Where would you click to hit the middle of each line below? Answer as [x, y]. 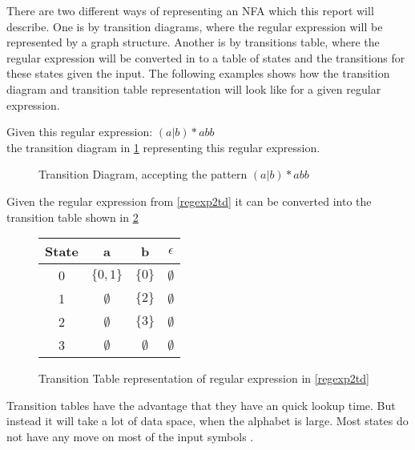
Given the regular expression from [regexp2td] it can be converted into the [189, 201]
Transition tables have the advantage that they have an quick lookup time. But [201, 405]
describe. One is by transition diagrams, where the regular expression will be [195, 26]
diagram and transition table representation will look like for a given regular [194, 88]
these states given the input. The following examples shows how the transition [198, 73]
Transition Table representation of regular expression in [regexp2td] [204, 378]
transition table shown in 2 [73, 217]
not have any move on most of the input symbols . [130, 436]
